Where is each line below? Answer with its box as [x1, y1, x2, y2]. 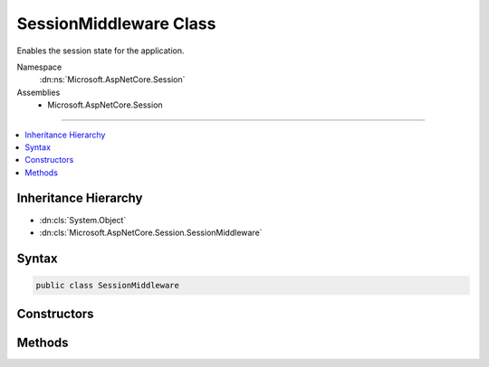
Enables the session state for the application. [16, 45, 185, 56]
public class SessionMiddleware [35, 280, 180, 290]
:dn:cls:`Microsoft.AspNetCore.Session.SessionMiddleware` [39, 227, 263, 238]
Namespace [16, 61, 62, 72]
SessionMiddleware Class [16, 14, 216, 33]
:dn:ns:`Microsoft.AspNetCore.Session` [39, 74, 186, 85]
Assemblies [16, 87, 61, 98]
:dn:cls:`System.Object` [39, 214, 127, 225]
